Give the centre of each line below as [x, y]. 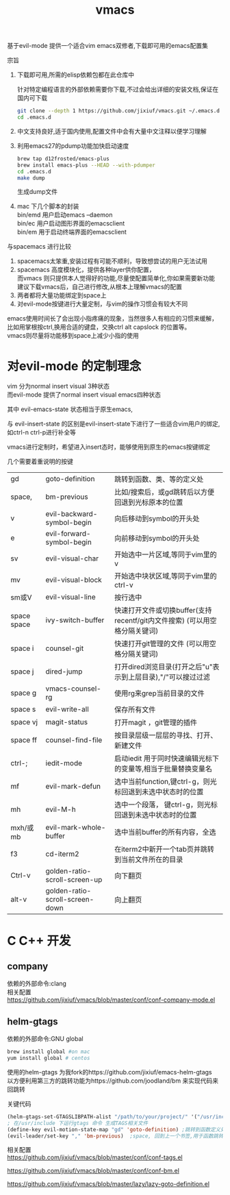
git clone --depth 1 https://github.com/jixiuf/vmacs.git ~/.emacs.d [118, 111]
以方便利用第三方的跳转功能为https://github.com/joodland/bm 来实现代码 [110, 1081]
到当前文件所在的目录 [149, 860]
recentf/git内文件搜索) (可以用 [162, 621]
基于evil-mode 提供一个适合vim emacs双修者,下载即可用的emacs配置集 [108, 46]
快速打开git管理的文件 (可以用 [162, 644]
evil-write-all [67, 709]
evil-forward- [68, 534]
